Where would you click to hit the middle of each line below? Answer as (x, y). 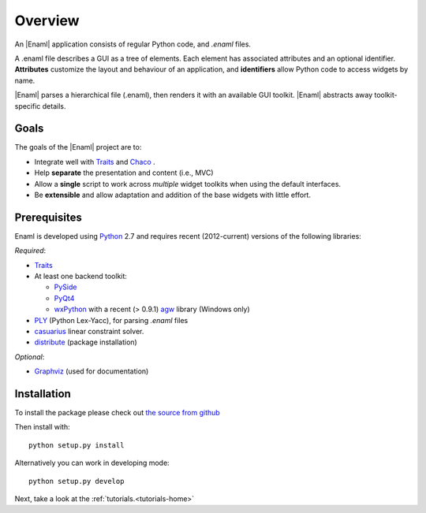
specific (28, 106)
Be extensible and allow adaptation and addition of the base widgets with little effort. (173, 195)
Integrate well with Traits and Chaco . (95, 162)
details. (54, 106)
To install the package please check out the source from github (117, 413)
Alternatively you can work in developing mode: (92, 463)
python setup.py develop (77, 481)
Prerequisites (48, 217)
